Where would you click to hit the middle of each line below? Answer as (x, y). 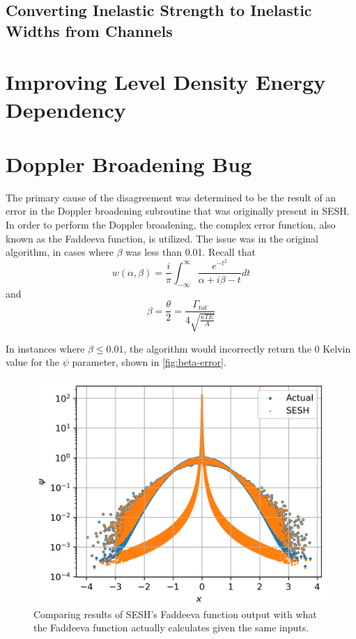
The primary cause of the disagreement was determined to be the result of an (171, 197)
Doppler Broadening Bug (129, 163)
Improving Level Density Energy (166, 82)
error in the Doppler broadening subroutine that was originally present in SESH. (178, 211)
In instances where (45, 348)
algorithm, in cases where (60, 252)
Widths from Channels (89, 30)
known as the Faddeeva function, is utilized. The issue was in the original (162, 238)
